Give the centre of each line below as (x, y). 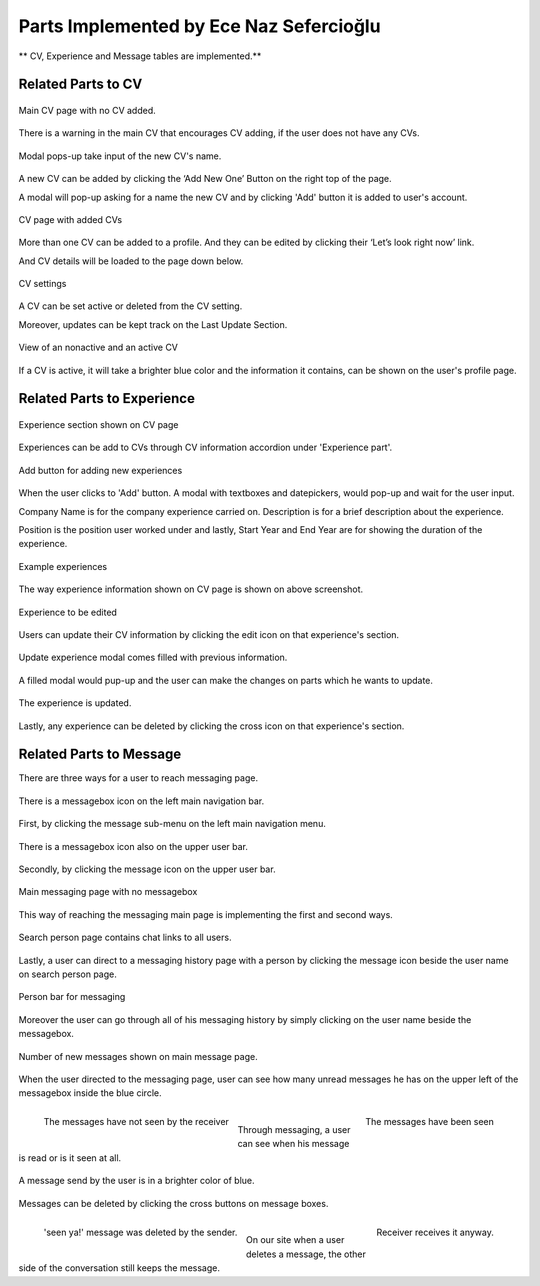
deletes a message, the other (306, 1254)
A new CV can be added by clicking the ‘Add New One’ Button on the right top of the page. (205, 179)
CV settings (42, 284)
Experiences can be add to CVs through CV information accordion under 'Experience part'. (205, 447)
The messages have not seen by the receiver (136, 1122)
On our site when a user (295, 1240)
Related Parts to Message (100, 754)
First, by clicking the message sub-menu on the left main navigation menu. (172, 824)
